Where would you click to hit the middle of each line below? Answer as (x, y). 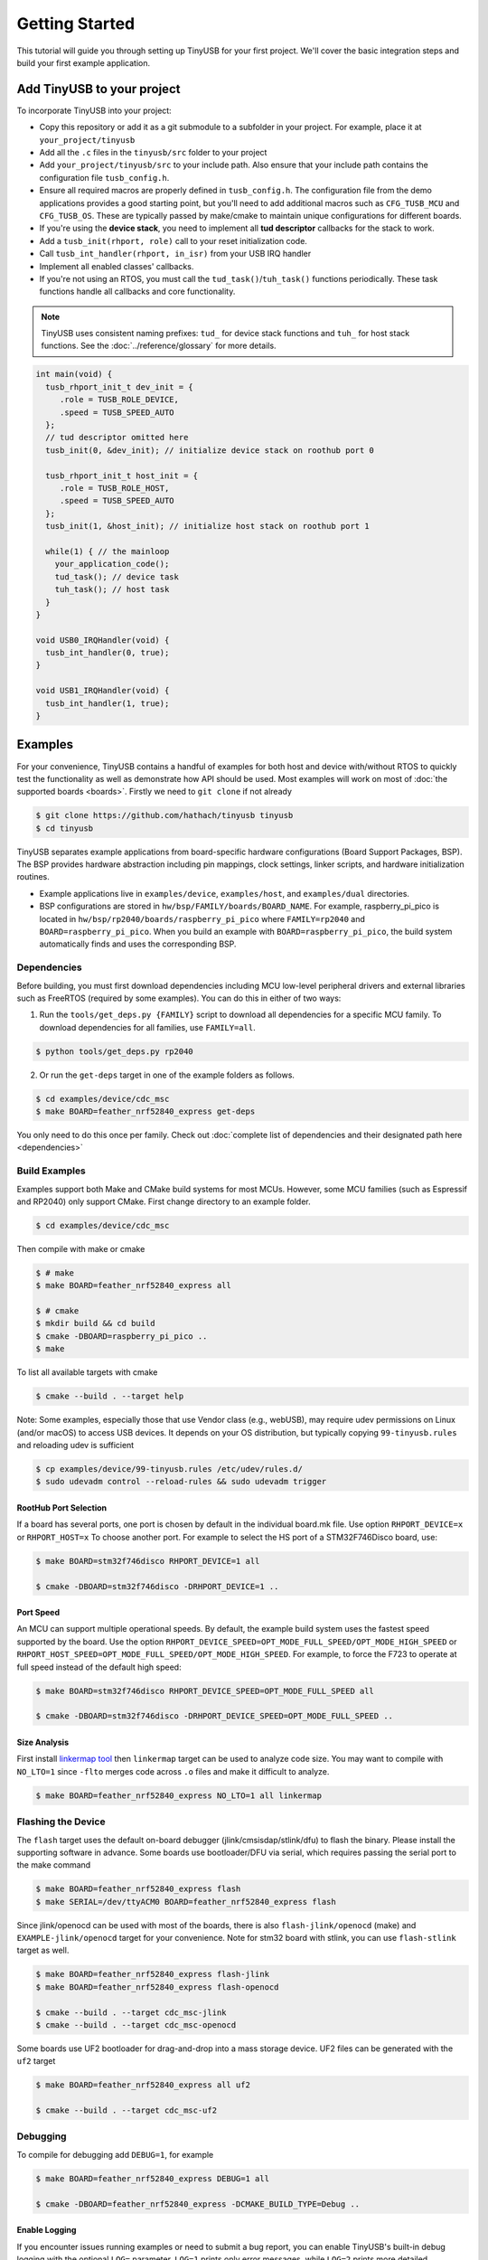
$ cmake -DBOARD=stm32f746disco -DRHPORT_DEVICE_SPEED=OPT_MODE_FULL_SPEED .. (214, 1716)
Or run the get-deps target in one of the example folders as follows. (167, 1075)
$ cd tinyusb (65, 828)
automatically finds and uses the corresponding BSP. (138, 944)
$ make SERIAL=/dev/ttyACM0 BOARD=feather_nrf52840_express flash (186, 1902)
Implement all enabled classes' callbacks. (117, 266)
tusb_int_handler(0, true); (108, 653)
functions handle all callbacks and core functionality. (137, 292)
